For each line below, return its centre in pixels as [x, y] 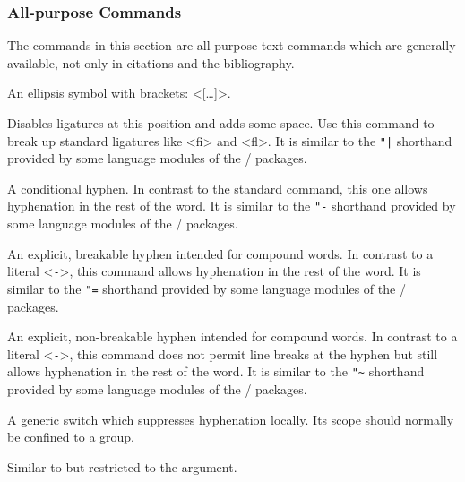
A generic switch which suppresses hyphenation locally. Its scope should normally [231, 419]
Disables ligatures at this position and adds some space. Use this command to [221, 123]
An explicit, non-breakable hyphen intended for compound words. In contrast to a [232, 336]
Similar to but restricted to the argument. [122, 466]
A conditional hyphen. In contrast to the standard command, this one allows [218, 188]
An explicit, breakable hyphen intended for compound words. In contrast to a [220, 253]
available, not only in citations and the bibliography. [151, 62]
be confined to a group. [71, 437]
